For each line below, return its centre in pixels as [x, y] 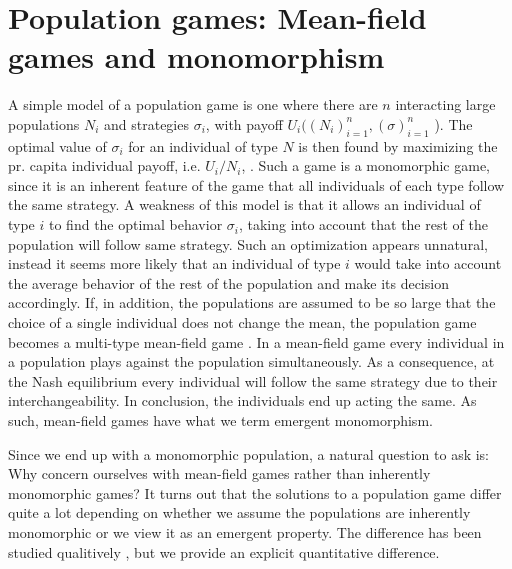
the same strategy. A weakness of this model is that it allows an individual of [244, 204]
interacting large [445, 104]
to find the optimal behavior [136, 224]
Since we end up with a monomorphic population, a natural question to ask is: [249, 453]
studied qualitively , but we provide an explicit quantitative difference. [224, 551]
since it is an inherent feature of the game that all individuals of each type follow [256, 184]
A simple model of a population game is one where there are [193, 104]
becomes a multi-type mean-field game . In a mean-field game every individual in [256, 341]
